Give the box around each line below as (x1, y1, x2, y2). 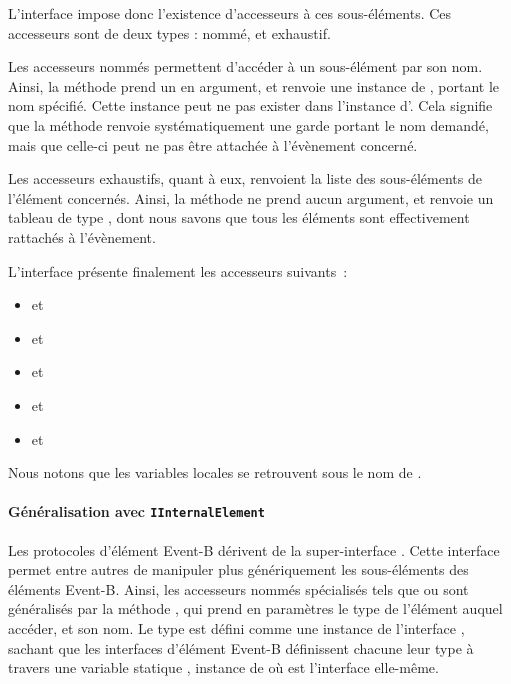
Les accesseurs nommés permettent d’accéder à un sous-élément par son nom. (8, 56, 483, 77)
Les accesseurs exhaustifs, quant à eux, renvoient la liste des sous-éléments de (8, 168, 482, 189)
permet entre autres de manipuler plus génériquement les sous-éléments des (8, 559, 469, 580)
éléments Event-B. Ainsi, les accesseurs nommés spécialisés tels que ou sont (8, 578, 469, 599)
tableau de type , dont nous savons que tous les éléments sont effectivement (8, 207, 470, 228)
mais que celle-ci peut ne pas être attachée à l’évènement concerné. (8, 134, 418, 155)
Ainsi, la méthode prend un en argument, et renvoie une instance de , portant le (8, 75, 500, 96)
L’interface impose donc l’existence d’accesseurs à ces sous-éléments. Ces (8, 3, 452, 23)
